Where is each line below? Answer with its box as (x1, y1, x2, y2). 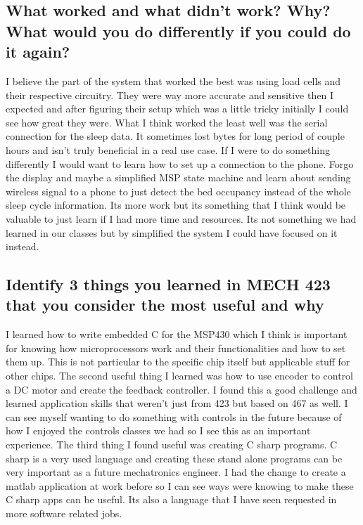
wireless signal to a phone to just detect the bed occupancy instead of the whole (6, 183, 351, 198)
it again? (6, 41, 70, 63)
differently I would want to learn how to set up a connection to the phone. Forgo (6, 156, 354, 171)
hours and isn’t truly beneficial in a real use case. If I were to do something (6, 142, 330, 157)
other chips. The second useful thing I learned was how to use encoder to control (6, 368, 354, 383)
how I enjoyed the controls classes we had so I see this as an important (6, 423, 311, 438)
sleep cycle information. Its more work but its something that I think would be (6, 197, 346, 212)
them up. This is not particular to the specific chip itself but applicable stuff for (6, 354, 350, 369)
